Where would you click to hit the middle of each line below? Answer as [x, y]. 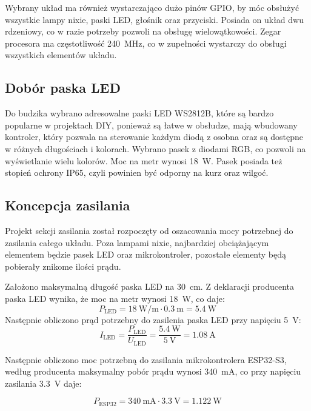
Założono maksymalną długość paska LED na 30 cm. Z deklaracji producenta [149, 286]
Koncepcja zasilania [68, 205]
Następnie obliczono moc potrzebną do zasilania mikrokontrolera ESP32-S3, [146, 359]
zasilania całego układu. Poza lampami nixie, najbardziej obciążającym [137, 242]
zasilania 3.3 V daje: [43, 383]
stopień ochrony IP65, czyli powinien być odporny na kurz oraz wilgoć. [137, 172]
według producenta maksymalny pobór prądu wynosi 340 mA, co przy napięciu [153, 371]
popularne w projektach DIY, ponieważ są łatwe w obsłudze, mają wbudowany [151, 125]
